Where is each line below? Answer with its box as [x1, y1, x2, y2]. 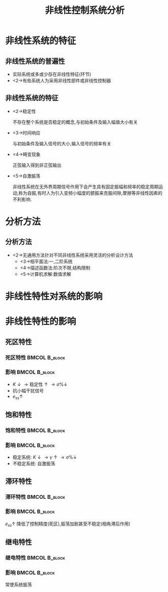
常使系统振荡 [5, 581, 32, 588]
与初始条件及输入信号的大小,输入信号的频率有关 [12, 140, 111, 146]
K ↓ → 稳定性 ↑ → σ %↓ [12, 381, 68, 387]
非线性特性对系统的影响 [5, 291, 103, 302]
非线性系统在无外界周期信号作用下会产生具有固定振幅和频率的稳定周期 [12, 183, 159, 190]
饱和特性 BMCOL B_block [5, 427, 66, 434]
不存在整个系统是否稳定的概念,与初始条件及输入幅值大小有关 [12, 119, 138, 125]
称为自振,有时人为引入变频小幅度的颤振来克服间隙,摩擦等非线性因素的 [18, 190, 162, 196]
